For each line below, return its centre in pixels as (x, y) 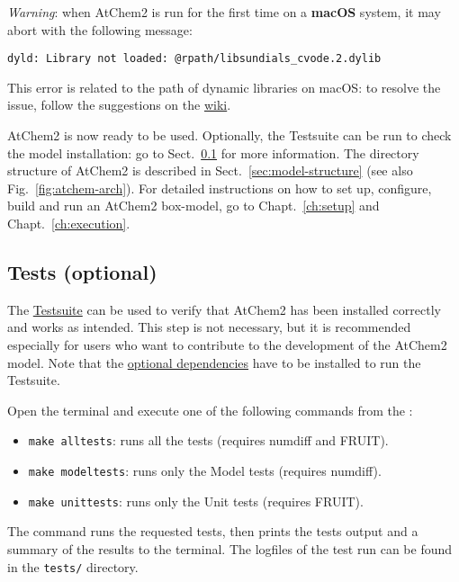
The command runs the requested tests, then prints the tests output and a (213, 531)
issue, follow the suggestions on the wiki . (119, 105)
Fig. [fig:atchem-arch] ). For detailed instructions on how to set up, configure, (220, 188)
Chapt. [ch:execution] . (69, 223)
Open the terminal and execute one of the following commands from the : (210, 410)
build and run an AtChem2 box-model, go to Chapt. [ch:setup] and (193, 206)
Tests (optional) (82, 271)
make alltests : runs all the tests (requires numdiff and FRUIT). (208, 440)
